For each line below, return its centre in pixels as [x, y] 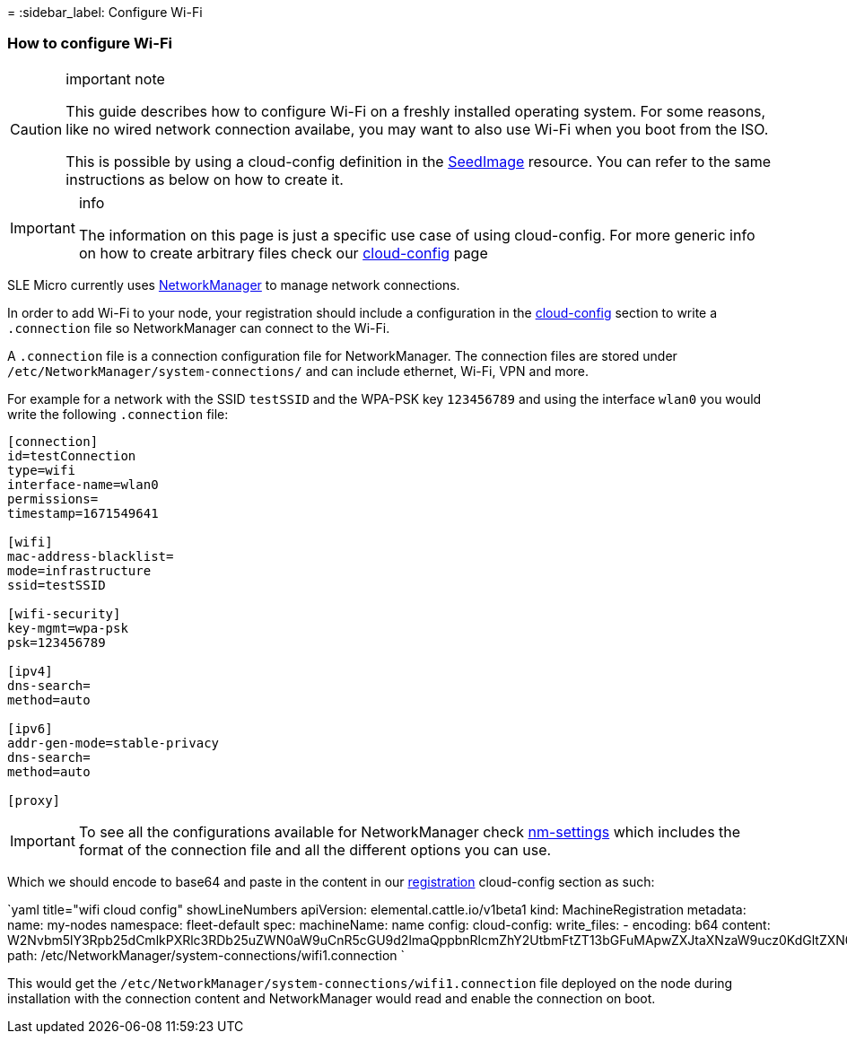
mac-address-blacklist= [91, 556]
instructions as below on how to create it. [205, 179]
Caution [36, 129]
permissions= [53, 499]
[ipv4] [30, 671]
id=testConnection [72, 455]
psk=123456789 [57, 642]
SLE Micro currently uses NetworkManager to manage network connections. [234, 284]
